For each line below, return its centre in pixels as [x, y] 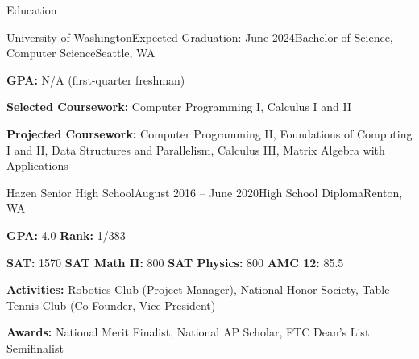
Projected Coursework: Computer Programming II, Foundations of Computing [209, 133]
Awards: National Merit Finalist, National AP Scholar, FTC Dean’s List [188, 332]
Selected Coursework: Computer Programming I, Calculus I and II [179, 107]
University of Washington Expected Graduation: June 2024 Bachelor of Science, [200, 37]
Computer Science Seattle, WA [81, 53]
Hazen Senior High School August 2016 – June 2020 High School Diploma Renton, [205, 192]
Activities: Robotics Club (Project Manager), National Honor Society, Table [198, 289]
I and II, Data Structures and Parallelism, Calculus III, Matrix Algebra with [196, 149]
